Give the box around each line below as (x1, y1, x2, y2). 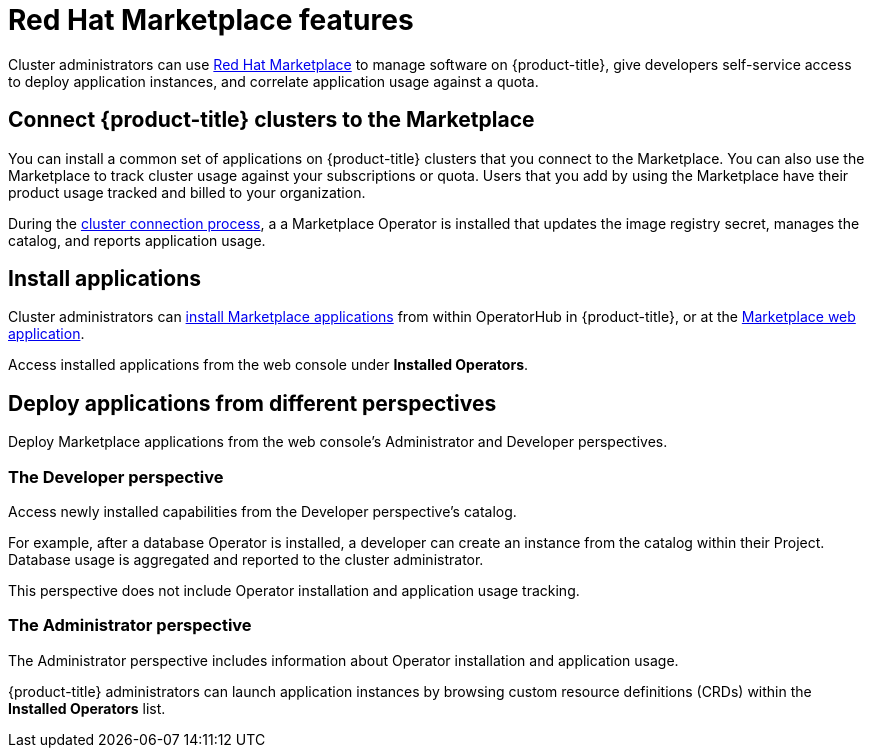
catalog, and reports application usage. (8, 231, 266, 249)
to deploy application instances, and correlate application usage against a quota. (8, 72, 539, 90)
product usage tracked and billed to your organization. (8, 183, 366, 201)
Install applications (8, 266, 201, 292)
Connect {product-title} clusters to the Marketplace (8, 107, 535, 133)
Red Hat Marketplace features (8, 3, 414, 37)
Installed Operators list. (8, 699, 166, 717)
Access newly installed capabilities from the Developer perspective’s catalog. (8, 503, 517, 521)
